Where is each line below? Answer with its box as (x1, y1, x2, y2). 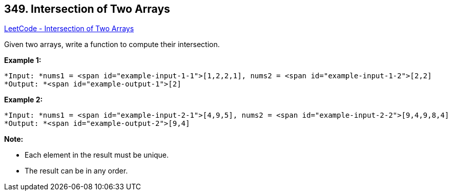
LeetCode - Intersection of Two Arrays (4, 24, 134, 33)
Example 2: (4, 95, 43, 104)
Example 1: (4, 56, 42, 65)
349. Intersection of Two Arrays (4, 3, 170, 15)
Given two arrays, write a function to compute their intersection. (4, 40, 220, 49)
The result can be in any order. (25, 166, 128, 176)
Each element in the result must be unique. (25, 150, 169, 160)
